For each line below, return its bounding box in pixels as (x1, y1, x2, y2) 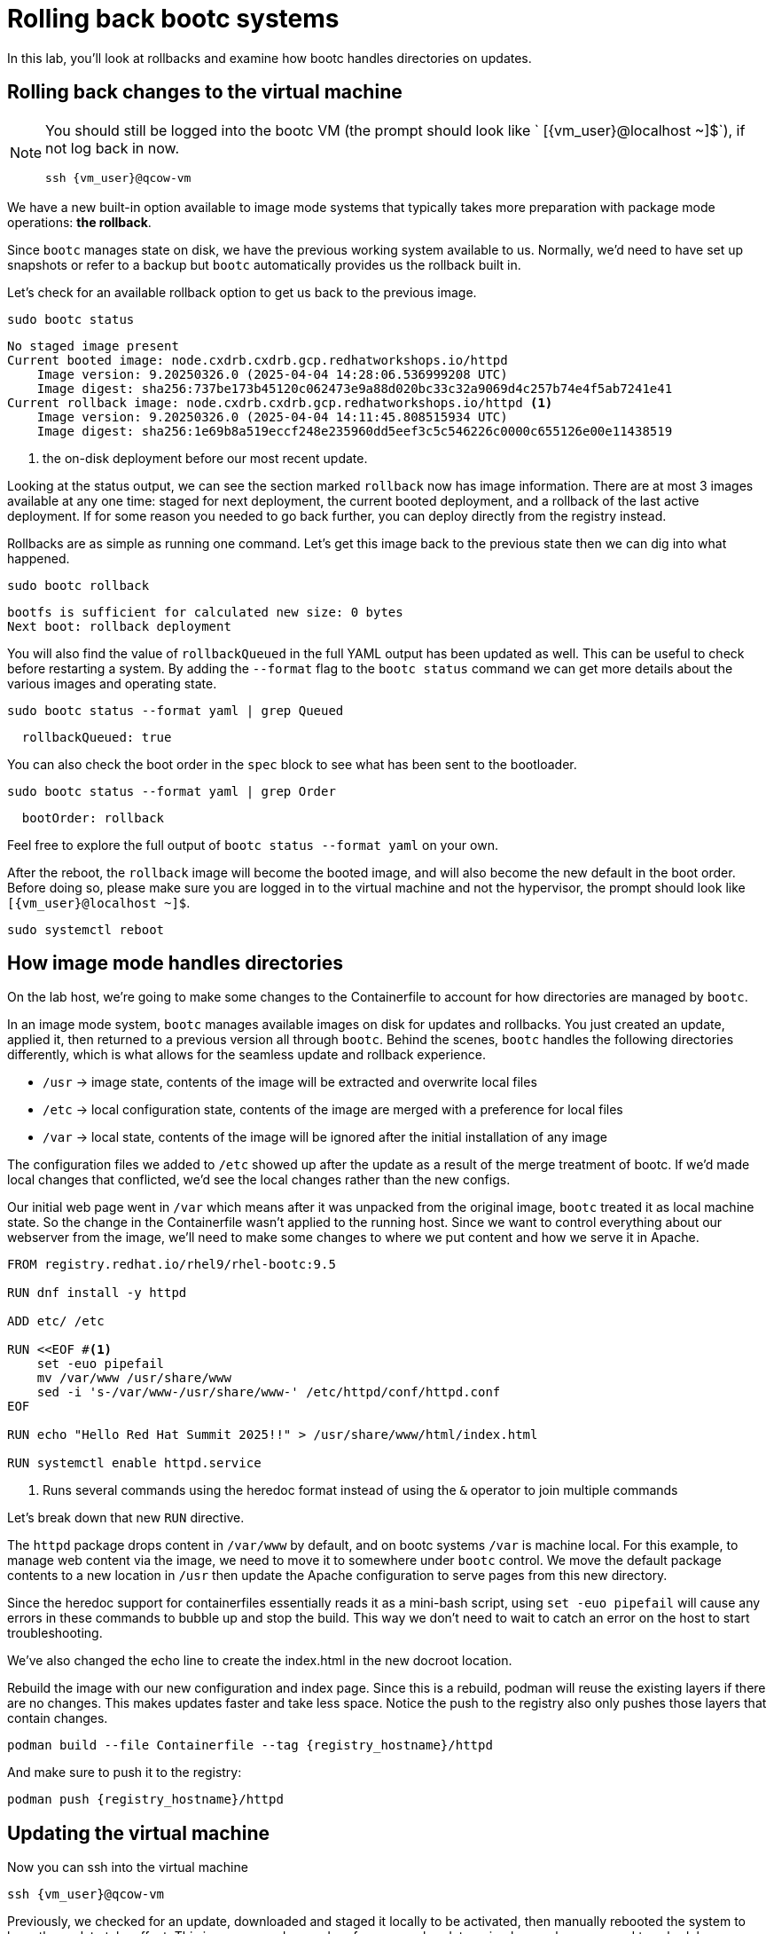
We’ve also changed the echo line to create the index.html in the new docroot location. (7, 1653, 512, 1669)
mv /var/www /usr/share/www (36, 1371, 231, 1386)
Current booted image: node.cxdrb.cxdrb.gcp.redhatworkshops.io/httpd (7, 352, 508, 367)
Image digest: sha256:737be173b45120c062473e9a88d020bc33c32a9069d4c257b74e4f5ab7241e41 (36, 381, 673, 396)
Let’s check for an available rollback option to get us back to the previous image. (7, 284, 477, 300)
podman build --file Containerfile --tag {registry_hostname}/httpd (7, 1738, 493, 1753)
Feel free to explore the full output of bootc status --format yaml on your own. (7, 837, 498, 853)
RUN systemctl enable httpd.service (7, 1456, 262, 1471)
